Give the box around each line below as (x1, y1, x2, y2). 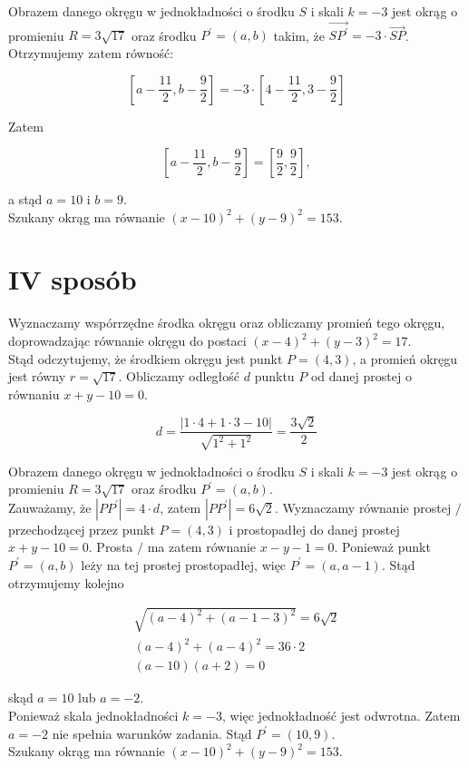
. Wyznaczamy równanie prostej (274, 497, 452, 516)
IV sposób (8, 261, 137, 298)
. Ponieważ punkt (334, 537, 431, 556)
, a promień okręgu (352, 349, 458, 368)
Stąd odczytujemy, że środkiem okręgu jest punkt (8, 349, 283, 368)
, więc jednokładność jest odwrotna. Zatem (221, 705, 461, 724)
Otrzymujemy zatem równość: (8, 43, 174, 62)
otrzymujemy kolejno (8, 573, 124, 592)
